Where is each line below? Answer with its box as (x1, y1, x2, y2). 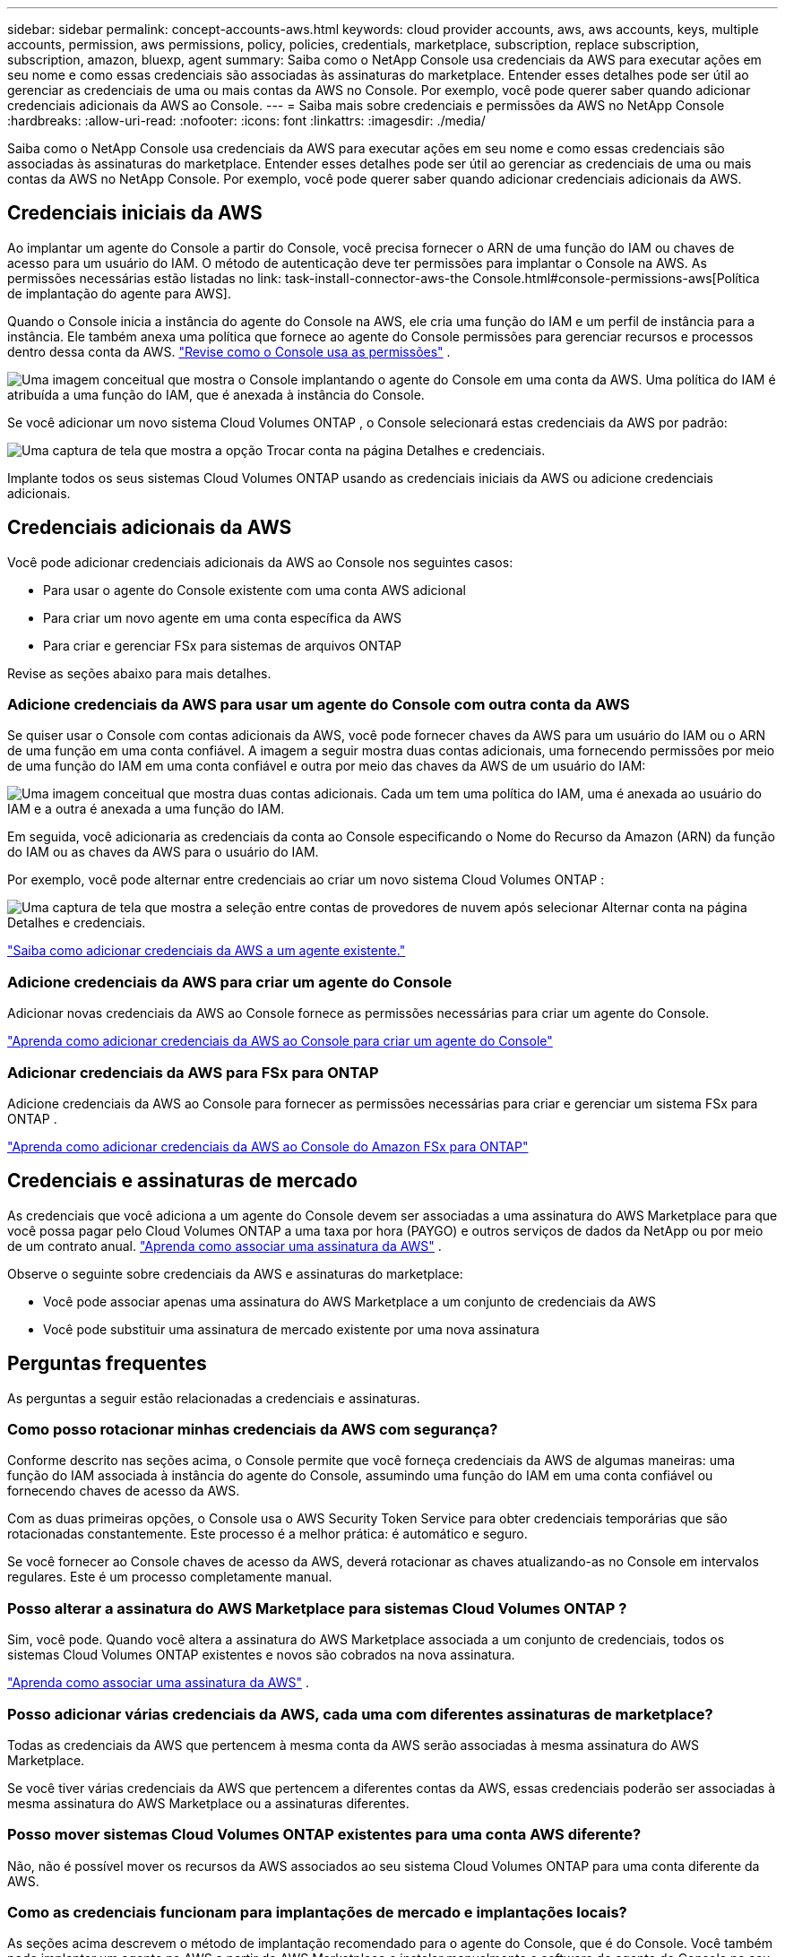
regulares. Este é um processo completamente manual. (7, 1569, 332, 1585)
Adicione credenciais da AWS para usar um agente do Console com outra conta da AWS (7, 695, 630, 714)
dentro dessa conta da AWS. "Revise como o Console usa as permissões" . (7, 343, 451, 359)
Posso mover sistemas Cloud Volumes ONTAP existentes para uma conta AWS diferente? (7, 1825, 642, 1844)
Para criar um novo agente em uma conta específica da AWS (43, 609, 401, 625)
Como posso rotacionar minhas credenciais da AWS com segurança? (7, 1420, 498, 1438)
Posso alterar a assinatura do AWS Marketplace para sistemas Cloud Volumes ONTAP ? (7, 1599, 627, 1617)
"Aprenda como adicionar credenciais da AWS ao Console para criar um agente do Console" (7, 1033, 553, 1049)
